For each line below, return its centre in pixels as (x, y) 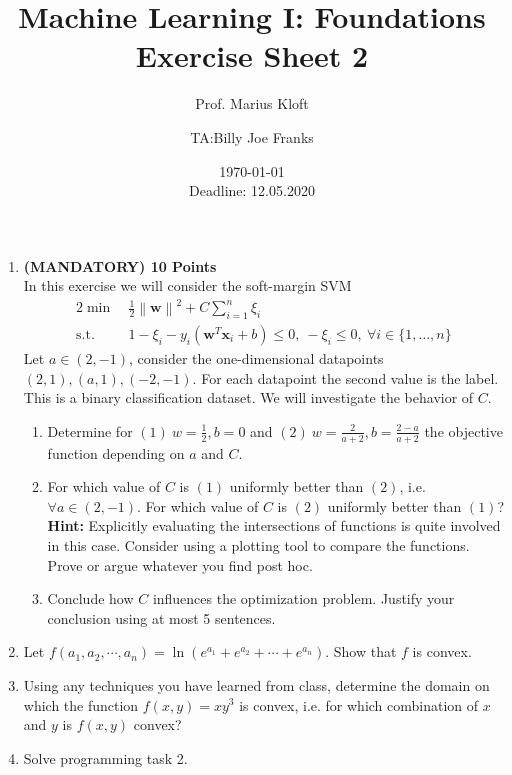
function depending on (116, 452)
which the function (81, 704)
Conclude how (90, 598)
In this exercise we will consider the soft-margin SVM (187, 285)
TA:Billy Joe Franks (252, 136)
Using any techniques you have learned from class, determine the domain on (256, 684)
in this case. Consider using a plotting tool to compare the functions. (258, 544)
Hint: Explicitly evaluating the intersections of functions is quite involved (274, 525)
